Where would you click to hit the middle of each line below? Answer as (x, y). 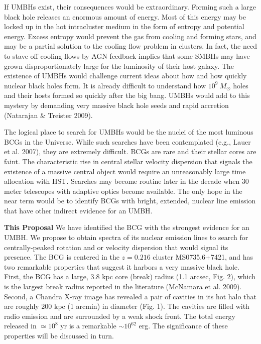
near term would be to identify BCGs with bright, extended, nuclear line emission (130, 201)
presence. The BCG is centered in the (62, 257)
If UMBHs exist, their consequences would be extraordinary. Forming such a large (130, 7)
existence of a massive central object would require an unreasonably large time (125, 171)
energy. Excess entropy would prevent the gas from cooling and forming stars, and (130, 36)
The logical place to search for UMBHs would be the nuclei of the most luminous (129, 132)
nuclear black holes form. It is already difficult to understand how (105, 85)
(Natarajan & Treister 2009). (48, 115)
